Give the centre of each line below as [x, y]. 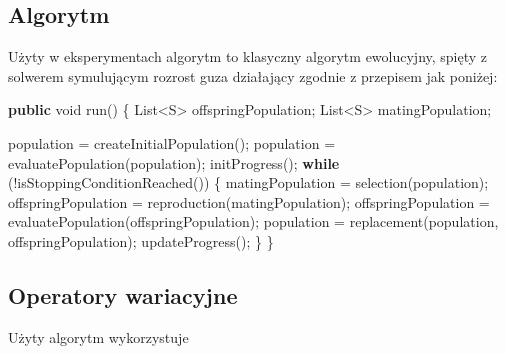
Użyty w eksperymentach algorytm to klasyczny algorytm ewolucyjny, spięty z [248, 56]
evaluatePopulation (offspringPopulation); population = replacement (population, [253, 221]
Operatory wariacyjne [123, 294]
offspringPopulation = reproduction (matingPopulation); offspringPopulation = [249, 201]
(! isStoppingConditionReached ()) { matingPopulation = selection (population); [248, 182]
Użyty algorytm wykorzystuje [98, 336]
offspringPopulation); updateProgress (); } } [141, 240]
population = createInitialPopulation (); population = [172, 142]
